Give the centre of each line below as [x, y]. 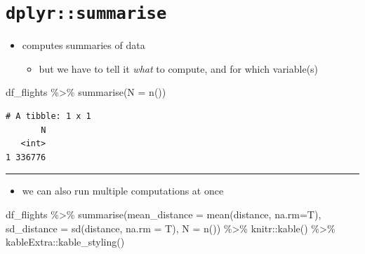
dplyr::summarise [86, 14]
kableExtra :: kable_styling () [65, 242]
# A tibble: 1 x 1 [48, 117]
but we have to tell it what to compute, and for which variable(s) [179, 68]
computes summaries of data [84, 45]
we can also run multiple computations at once [123, 191]
